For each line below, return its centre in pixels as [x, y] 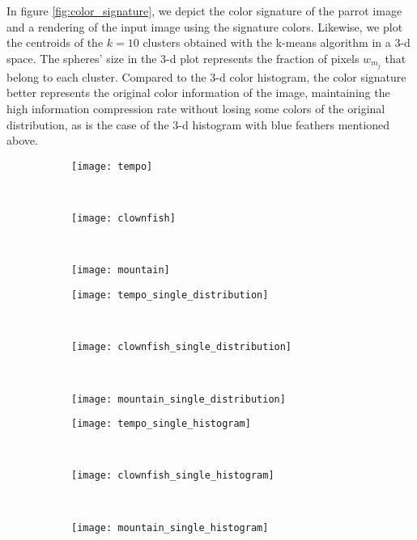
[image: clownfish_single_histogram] [173, 476]
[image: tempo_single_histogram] [161, 424]
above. [22, 140]
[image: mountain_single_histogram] [170, 527]
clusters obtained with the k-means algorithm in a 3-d [277, 42]
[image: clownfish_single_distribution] [182, 347]
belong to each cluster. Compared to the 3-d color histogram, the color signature [206, 76]
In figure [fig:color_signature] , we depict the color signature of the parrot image [204, 11]
